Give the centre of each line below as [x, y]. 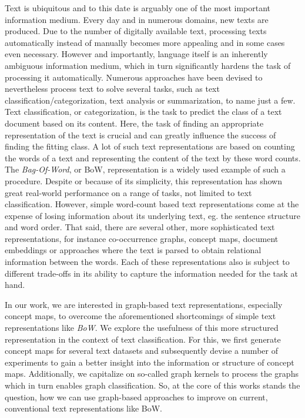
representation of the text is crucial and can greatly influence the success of [140, 135]
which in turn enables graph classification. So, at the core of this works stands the [152, 385]
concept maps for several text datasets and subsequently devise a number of [141, 351]
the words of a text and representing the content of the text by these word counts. [153, 157]
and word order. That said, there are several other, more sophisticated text [140, 227]
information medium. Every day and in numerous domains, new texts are [137, 19]
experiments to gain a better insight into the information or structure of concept [150, 362]
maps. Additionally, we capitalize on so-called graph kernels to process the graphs [152, 374]
